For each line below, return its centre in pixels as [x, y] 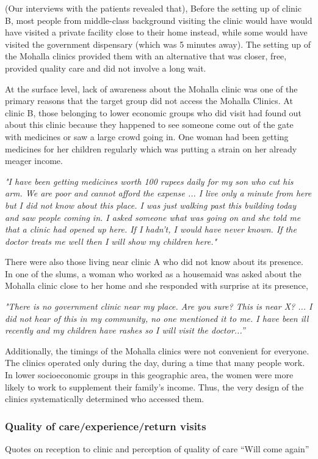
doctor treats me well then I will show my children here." [111, 241]
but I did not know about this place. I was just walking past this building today [151, 205]
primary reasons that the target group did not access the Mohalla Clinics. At [149, 101]
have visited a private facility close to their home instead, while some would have [156, 32]
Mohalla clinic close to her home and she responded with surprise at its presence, [157, 285]
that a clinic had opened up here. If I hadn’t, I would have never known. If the [151, 229]
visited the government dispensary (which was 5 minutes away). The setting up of [158, 44]
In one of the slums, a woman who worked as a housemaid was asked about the [153, 273]
